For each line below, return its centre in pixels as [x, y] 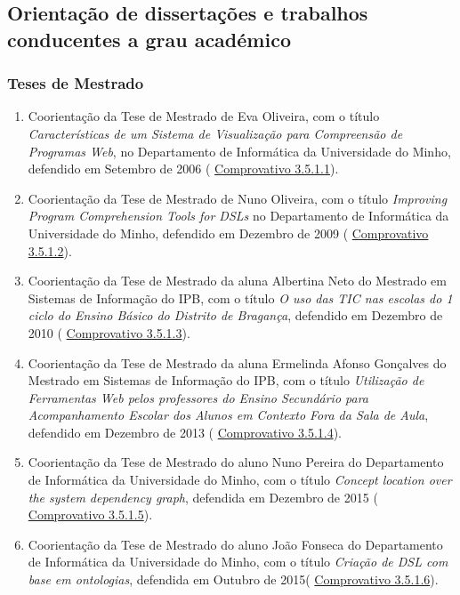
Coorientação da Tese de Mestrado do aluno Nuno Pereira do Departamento [236, 462]
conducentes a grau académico [149, 39]
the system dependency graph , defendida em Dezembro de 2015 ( [203, 497]
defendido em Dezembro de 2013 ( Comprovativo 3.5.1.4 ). [185, 432]
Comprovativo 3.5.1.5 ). [90, 515]
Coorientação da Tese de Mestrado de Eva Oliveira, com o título [204, 116]
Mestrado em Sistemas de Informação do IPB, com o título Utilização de [226, 380]
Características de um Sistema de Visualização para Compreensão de [215, 133]
